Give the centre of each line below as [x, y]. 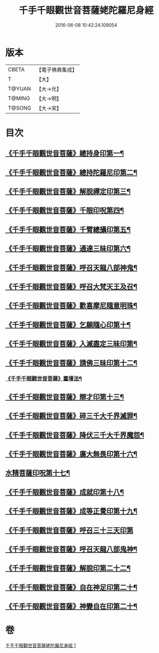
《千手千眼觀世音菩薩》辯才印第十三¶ [65, 397]
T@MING [19, 98]
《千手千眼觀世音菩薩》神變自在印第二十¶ [71, 607]
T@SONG [20, 108]
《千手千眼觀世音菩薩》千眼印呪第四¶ [65, 211]
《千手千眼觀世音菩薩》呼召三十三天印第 [69, 530]
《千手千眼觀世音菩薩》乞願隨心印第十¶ [68, 324]
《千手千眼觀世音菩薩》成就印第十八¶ [65, 492]
